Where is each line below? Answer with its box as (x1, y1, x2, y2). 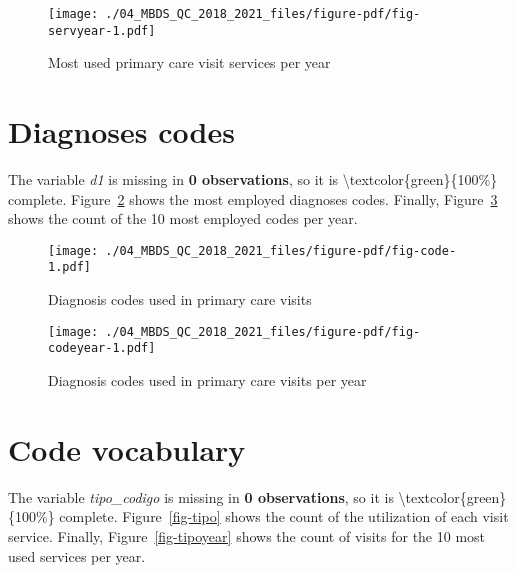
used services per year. (8, 545, 146, 566)
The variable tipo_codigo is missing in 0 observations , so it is (8, 486, 394, 507)
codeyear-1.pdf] (48, 341, 156, 356)
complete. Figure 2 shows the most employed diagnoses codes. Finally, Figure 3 (8, 188, 498, 209)
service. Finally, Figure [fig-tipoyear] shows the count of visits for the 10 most (8, 525, 486, 546)
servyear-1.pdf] (48, 23, 156, 38)
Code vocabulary (8, 428, 246, 469)
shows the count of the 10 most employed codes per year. (8, 208, 358, 229)
